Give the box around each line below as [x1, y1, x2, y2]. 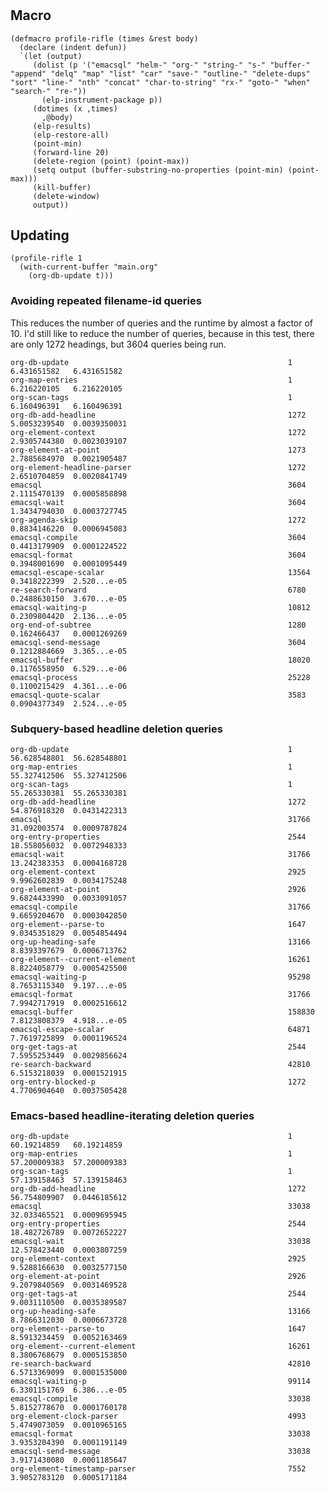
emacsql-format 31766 [10, 990, 311, 1000]
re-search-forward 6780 [10, 585, 307, 595]
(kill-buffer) [32, 182, 92, 192]
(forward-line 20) [32, 147, 110, 157]
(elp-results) [32, 121, 92, 131]
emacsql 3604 [10, 480, 307, 490]
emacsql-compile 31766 [10, 902, 311, 912]
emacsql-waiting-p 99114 [10, 1377, 311, 1387]
